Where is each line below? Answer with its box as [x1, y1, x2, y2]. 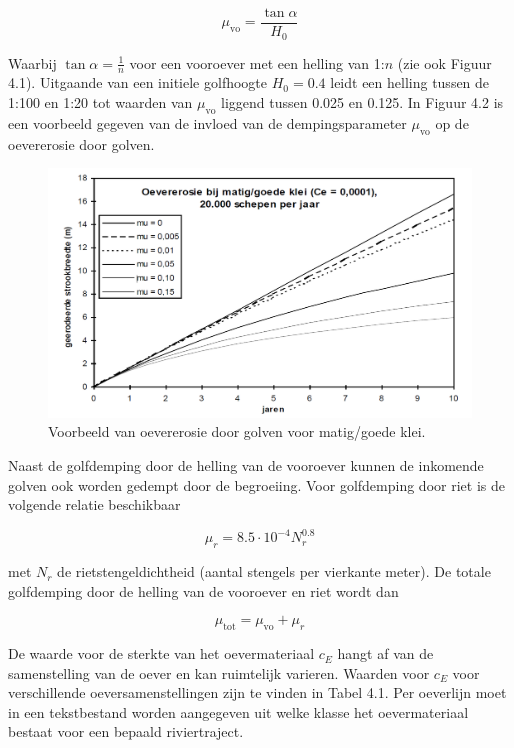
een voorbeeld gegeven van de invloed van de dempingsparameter [8, 112, 407, 133]
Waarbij [8, 52, 57, 73]
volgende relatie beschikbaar [8, 494, 181, 515]
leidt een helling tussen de [330, 72, 490, 93]
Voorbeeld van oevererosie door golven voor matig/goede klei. [48, 421, 426, 442]
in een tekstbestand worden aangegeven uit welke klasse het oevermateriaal [8, 701, 469, 722]
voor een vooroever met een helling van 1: [129, 52, 385, 73]
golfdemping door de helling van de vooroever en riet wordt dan [8, 580, 399, 601]
